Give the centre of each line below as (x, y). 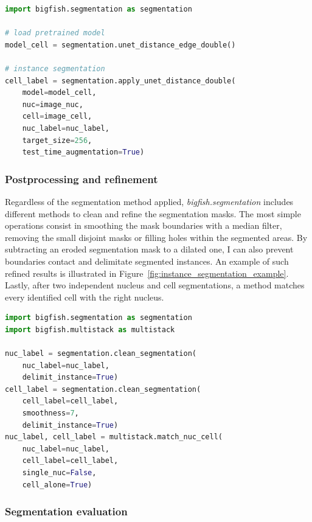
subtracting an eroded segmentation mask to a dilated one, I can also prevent (149, 249)
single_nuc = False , (59, 473)
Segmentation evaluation (66, 511)
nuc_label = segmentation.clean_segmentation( (101, 354)
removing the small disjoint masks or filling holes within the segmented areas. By (156, 237)
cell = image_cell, (57, 117)
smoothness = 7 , (50, 413)
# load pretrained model (55, 33)
